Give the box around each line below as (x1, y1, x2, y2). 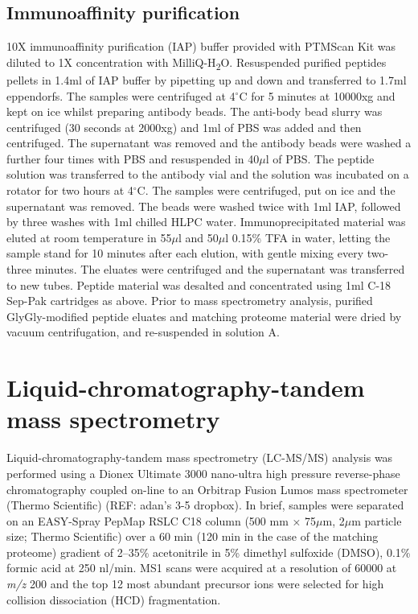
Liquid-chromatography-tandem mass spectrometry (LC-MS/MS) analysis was (6, 449, 393, 466)
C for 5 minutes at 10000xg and (239, 87, 395, 104)
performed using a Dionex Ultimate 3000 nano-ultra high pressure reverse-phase (6, 464, 400, 481)
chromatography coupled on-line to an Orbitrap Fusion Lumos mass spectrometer (6, 480, 408, 497)
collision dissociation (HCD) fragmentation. (6, 591, 221, 608)
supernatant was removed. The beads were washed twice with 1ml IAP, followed (6, 197, 401, 214)
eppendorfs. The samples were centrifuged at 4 (6, 87, 236, 104)
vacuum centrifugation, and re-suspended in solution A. (6, 323, 280, 340)
